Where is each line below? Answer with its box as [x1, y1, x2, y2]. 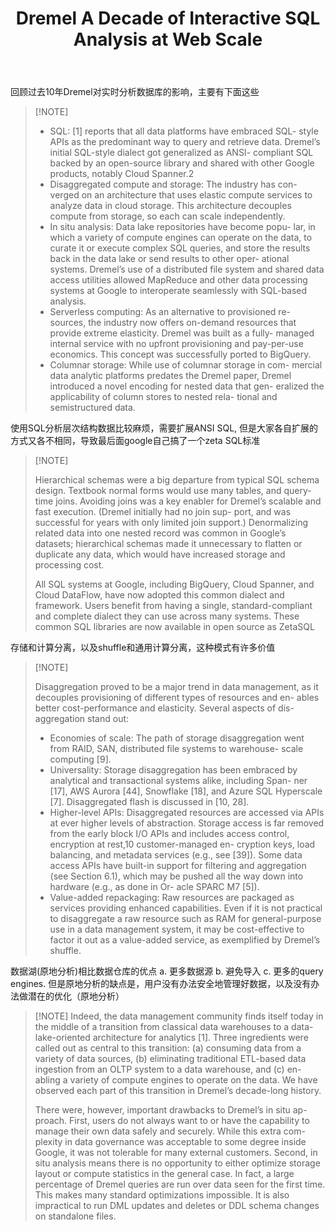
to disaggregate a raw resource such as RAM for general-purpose [49, 913, 322, 925]
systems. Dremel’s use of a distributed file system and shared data [49, 263, 325, 276]
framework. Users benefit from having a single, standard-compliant [34, 600, 313, 612]
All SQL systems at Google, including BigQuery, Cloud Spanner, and [34, 578, 315, 591]
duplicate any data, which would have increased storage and [34, 548, 286, 561]
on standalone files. [34, 1210, 117, 1222]
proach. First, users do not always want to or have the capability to [34, 1115, 310, 1127]
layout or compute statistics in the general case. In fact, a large [34, 1168, 295, 1180]
